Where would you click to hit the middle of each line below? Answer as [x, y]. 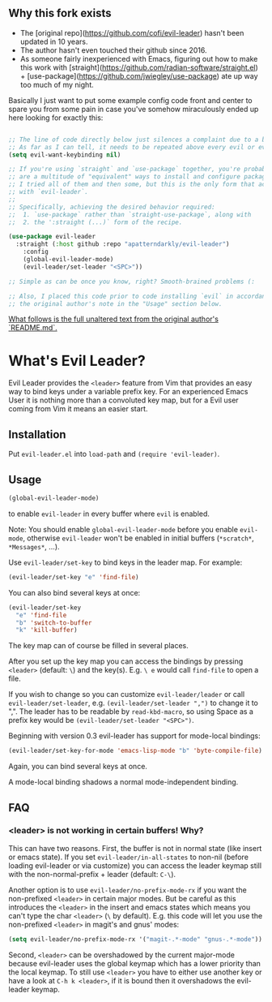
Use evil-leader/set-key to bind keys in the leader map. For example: [125, 562]
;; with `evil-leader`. [49, 192]
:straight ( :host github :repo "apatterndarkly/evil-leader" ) [123, 244]
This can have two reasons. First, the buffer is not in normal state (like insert [135, 848]
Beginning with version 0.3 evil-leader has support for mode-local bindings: [134, 736]
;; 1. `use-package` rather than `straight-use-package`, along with [130, 214]
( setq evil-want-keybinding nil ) [65, 155]
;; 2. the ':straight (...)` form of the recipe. [96, 222]
